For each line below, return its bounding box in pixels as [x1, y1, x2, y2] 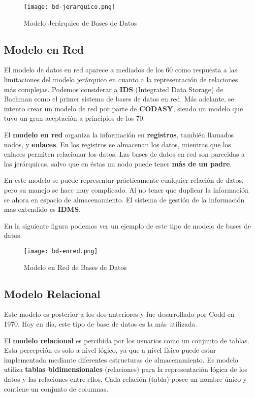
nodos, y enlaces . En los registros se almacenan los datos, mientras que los [4, 139, 231, 149]
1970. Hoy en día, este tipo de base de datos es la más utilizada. [4, 319, 197, 329]
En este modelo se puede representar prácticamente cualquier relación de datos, [4, 175, 244, 185]
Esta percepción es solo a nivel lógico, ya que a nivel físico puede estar [4, 345, 216, 355]
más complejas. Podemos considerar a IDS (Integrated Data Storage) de [4, 84, 223, 94]
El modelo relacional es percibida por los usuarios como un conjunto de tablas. [4, 335, 250, 345]
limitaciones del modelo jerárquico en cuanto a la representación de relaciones [4, 74, 238, 85]
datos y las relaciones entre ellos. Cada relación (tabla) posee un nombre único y [4, 373, 247, 384]
